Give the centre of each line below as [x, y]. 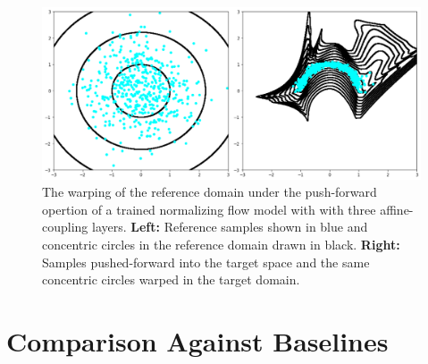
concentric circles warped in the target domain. [171, 279]
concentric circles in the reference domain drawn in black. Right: [221, 244]
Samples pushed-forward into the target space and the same [206, 262]
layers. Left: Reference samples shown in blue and [230, 227]
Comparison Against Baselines [197, 340]
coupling [65, 227]
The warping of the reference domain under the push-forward [210, 192]
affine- [397, 209]
